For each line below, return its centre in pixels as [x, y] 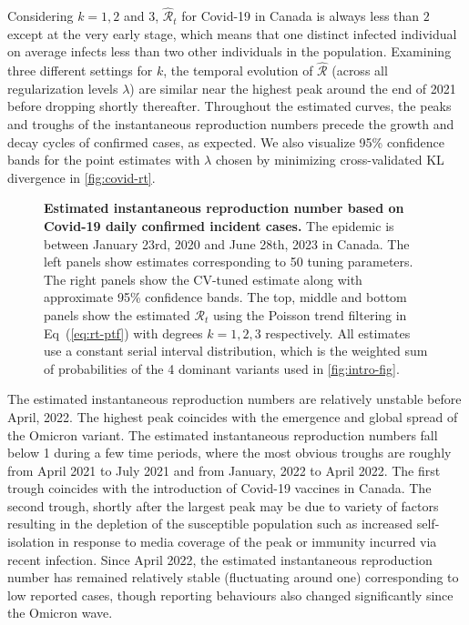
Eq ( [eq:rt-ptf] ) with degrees [123, 333]
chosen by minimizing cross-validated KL [330, 160]
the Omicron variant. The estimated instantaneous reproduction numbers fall [223, 434]
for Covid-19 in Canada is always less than [301, 16]
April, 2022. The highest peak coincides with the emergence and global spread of [233, 416]
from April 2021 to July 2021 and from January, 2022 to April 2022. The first [224, 470]
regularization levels [63, 88]
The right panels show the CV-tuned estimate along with [203, 279]
